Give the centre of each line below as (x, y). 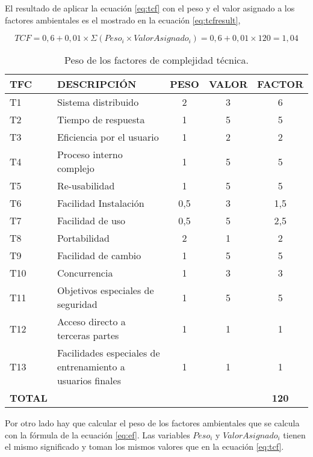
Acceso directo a (91, 322)
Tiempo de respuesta (101, 120)
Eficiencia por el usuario (108, 137)
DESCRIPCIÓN (97, 84)
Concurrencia (85, 273)
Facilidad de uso (91, 221)
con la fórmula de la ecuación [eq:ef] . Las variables (98, 434)
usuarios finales (89, 381)
